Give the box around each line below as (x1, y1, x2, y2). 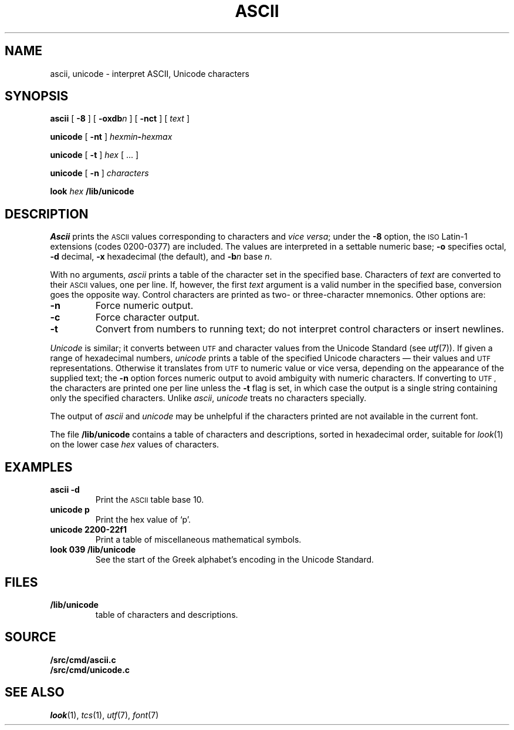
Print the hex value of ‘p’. (95, 514, 191, 525)
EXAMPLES (5, 459, 73, 475)
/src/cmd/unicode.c (50, 664, 130, 675)
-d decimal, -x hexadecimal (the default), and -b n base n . (50, 251, 272, 262)
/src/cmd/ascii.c (50, 654, 116, 665)
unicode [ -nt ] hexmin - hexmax (50, 132, 173, 142)
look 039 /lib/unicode (50, 544, 136, 555)
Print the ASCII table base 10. (95, 494, 204, 505)
